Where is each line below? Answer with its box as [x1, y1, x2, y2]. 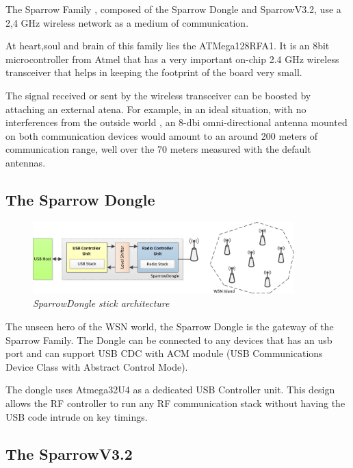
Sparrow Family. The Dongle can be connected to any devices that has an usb [5, 332, 332, 347]
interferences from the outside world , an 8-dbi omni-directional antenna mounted [5, 115, 348, 130]
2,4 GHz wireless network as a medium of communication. [5, 15, 249, 29]
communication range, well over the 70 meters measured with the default [5, 142, 311, 156]
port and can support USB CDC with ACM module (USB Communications [5, 346, 323, 360]
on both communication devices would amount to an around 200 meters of [5, 128, 318, 143]
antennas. [5, 155, 46, 169]
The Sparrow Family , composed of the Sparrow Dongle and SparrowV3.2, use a [5, 2, 341, 16]
